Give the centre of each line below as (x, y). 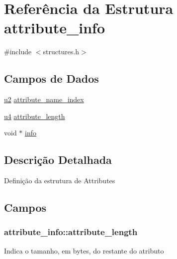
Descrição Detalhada (58, 160)
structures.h (61, 52)
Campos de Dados (51, 78)
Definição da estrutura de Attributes (60, 181)
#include (18, 52)
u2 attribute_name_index (44, 99)
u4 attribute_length (35, 116)
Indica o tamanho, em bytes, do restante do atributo (84, 250)
